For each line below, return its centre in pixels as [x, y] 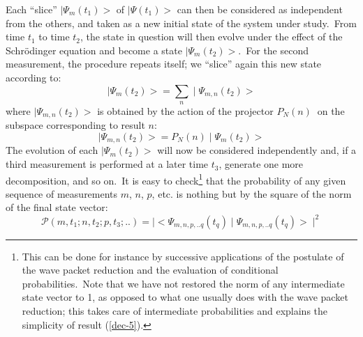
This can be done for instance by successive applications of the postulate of [183, 256]
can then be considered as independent [260, 9]
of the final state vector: [57, 207]
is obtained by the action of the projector [185, 110]
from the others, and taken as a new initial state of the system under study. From [181, 23]
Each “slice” [31, 9]
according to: [34, 77]
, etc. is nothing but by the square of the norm [252, 193]
